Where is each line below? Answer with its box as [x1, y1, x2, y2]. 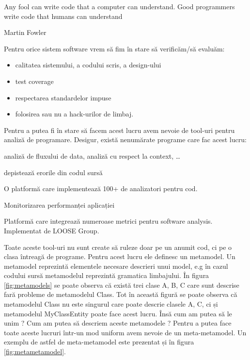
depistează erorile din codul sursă [4, 167, 103, 177]
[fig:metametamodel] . [4, 346, 66, 357]
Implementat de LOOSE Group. [4, 225, 99, 235]
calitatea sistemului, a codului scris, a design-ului [15, 60, 161, 70]
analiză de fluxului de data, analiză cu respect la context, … [4, 150, 181, 161]
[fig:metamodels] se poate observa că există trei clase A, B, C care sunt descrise [4, 279, 239, 290]
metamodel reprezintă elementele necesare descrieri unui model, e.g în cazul [4, 261, 228, 271]
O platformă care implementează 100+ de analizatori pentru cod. [4, 183, 198, 194]
